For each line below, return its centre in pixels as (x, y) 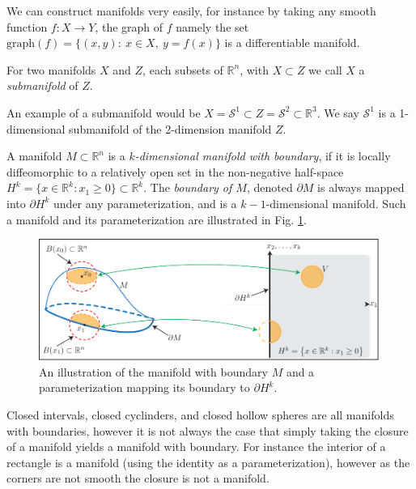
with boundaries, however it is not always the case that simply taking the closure (208, 430)
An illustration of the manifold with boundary (153, 371)
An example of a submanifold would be (104, 112)
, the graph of (129, 26)
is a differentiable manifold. (292, 43)
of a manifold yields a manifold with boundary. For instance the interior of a (196, 446)
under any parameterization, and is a (145, 203)
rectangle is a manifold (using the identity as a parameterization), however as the (208, 462)
